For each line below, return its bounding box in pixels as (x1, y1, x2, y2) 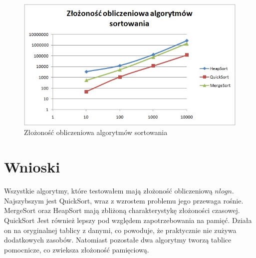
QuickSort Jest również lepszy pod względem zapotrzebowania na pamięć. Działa (4, 214, 252, 225)
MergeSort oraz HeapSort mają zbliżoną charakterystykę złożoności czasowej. (4, 205, 240, 215)
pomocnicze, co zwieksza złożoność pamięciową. (4, 244, 149, 254)
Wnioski (4, 156, 60, 177)
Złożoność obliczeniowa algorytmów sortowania (24, 127, 168, 137)
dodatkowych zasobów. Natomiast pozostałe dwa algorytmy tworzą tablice (4, 234, 232, 245)
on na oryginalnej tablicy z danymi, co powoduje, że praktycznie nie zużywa (4, 224, 237, 235)
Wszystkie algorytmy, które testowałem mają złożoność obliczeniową (4, 185, 213, 196)
